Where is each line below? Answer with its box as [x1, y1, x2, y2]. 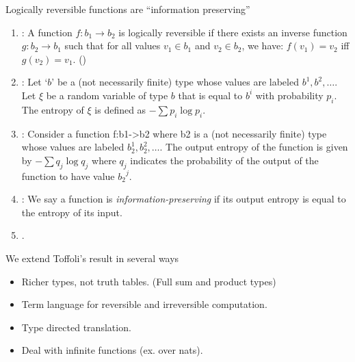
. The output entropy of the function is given [159, 140, 348, 154]
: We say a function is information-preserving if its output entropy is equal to [21, 192, 346, 206]
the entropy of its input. [21, 205, 122, 219]
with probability [255, 88, 324, 102]
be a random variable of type [46, 88, 168, 102]
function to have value [21, 168, 115, 183]
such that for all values [64, 38, 161, 53]
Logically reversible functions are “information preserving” [5, 2, 250, 16]
